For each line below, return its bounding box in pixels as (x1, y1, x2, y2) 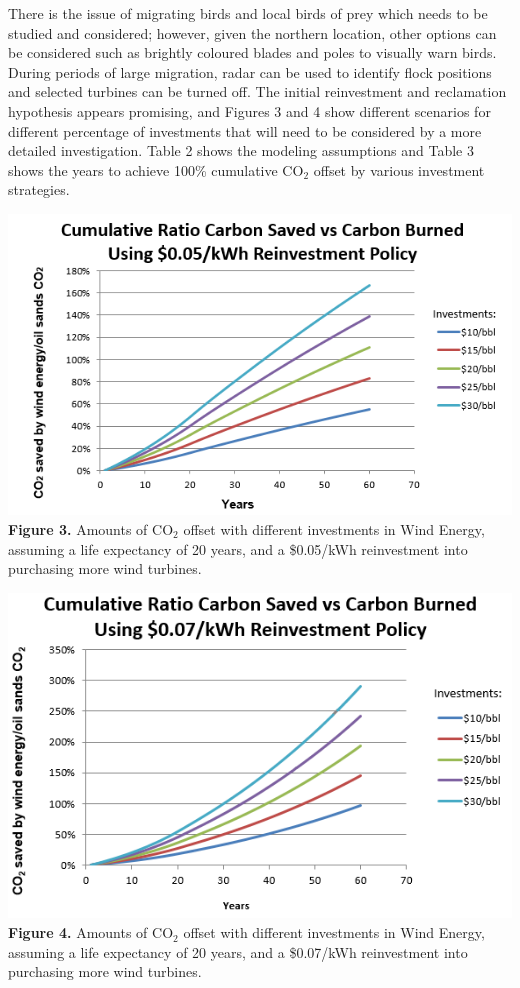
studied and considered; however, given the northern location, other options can (8, 22, 497, 43)
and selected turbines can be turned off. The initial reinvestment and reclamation (8, 81, 507, 102)
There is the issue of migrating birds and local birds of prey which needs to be (8, 3, 488, 23)
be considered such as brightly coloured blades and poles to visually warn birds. (8, 42, 497, 63)
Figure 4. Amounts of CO (8, 922, 174, 943)
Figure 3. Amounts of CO (8, 518, 174, 539)
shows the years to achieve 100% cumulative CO (8, 159, 304, 180)
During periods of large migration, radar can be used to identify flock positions (8, 61, 492, 82)
